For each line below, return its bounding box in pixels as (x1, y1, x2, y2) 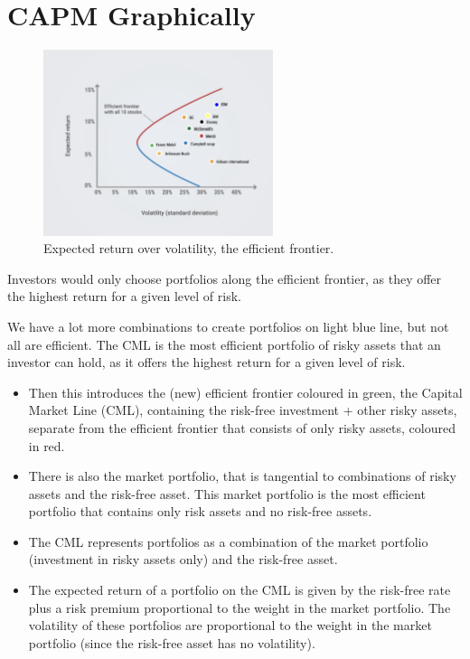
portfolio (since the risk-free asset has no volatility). (28, 633, 315, 652)
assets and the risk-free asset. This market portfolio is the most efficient (28, 484, 426, 503)
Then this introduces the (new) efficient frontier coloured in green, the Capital (28, 382, 463, 401)
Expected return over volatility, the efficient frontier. (43, 239, 334, 258)
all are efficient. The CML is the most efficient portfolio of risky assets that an (7, 334, 441, 353)
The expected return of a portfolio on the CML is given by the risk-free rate (28, 580, 451, 599)
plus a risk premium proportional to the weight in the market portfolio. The (28, 598, 451, 617)
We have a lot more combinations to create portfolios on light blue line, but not (7, 316, 449, 335)
